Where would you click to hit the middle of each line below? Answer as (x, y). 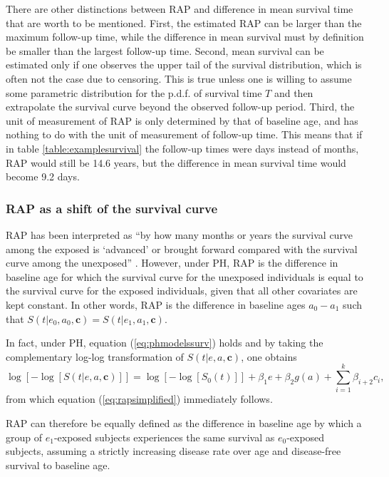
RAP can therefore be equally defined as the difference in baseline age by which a (184, 423)
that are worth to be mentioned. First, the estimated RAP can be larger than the (184, 22)
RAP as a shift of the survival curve (112, 208)
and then (294, 92)
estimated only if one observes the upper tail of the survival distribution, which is (184, 65)
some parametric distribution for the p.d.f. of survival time (134, 92)
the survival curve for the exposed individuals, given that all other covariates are (182, 291)
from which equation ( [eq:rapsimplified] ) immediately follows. (139, 399)
